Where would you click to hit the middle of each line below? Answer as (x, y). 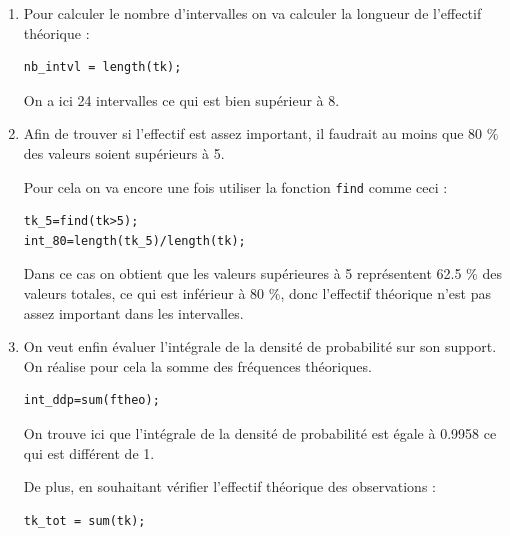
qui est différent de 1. (89, 452)
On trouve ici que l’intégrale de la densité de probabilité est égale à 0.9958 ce (260, 432)
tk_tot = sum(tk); (84, 520)
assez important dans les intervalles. (133, 312)
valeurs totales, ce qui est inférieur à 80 (144, 293)
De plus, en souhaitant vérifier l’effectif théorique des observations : (229, 486)
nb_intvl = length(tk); (102, 67)
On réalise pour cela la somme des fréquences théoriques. (197, 365)
